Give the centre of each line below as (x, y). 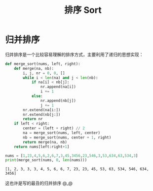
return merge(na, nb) (45, 142)
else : (37, 96)
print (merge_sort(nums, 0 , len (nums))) (46, 160)
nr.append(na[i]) (58, 87)
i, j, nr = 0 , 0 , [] (44, 73)
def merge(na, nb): (34, 68)
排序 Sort (83, 10)
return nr (33, 119)
